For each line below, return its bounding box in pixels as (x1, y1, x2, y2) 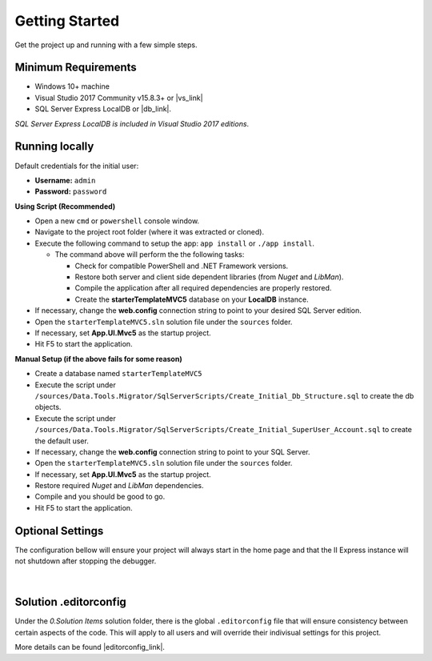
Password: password (34, 186, 107, 196)
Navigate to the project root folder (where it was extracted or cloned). (34, 227, 264, 237)
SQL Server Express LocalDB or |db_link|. (34, 104, 172, 114)
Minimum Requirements (14, 61, 138, 74)
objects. (34, 403, 62, 412)
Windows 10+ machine (34, 82, 110, 91)
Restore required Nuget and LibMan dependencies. (34, 481, 204, 491)
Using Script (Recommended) (14, 201, 116, 211)
